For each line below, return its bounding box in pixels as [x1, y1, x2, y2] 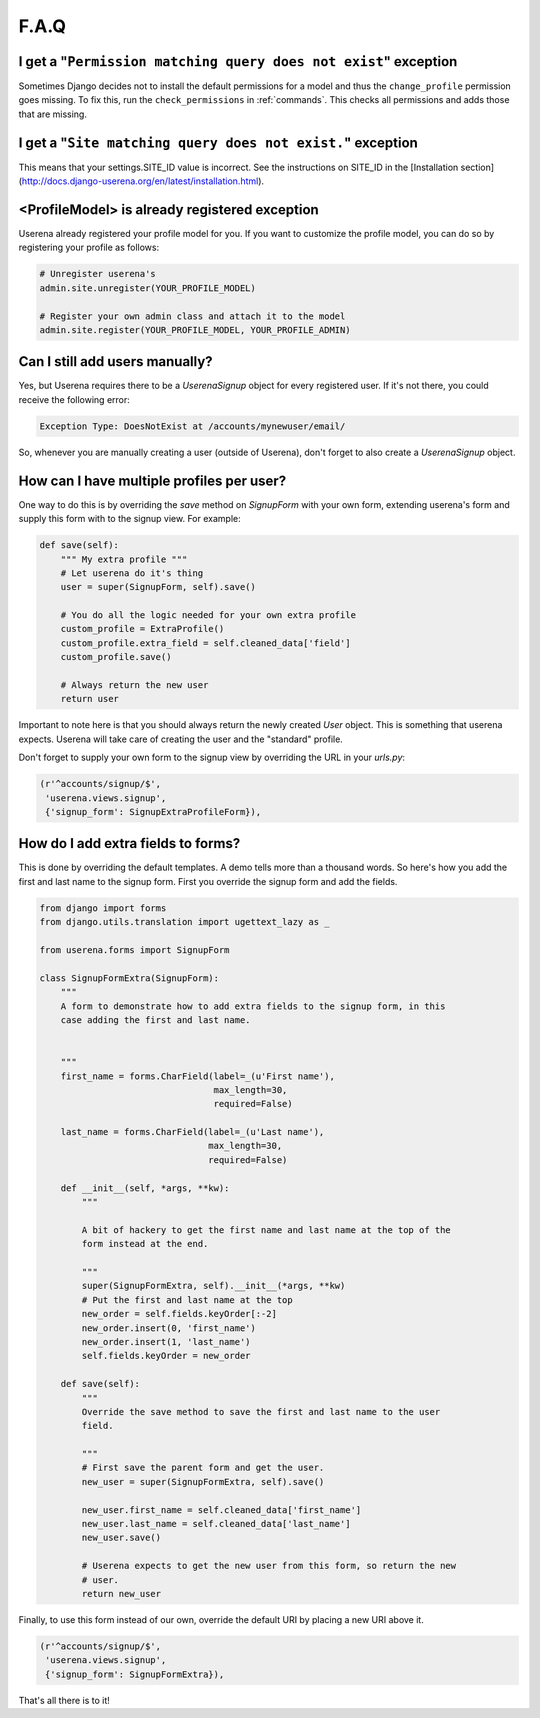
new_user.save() [81, 1532, 162, 1544]
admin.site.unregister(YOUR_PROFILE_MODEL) [39, 282, 257, 294]
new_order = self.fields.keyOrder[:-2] [81, 1308, 277, 1320]
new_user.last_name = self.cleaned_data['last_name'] [81, 1518, 351, 1530]
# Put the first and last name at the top [81, 1294, 294, 1305]
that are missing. [18, 108, 87, 120]
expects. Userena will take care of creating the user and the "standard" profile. [18, 733, 344, 745]
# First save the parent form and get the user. [81, 1462, 325, 1474]
